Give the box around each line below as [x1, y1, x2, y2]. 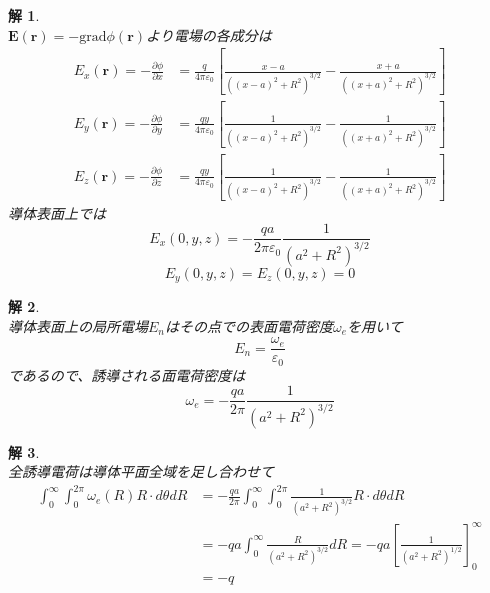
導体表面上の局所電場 [8, 315, 148, 336]
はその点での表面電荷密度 [165, 315, 334, 336]
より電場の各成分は [146, 24, 272, 45]
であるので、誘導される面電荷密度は [8, 364, 246, 385]
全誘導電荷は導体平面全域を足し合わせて [8, 461, 274, 482]
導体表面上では [8, 202, 106, 223]
